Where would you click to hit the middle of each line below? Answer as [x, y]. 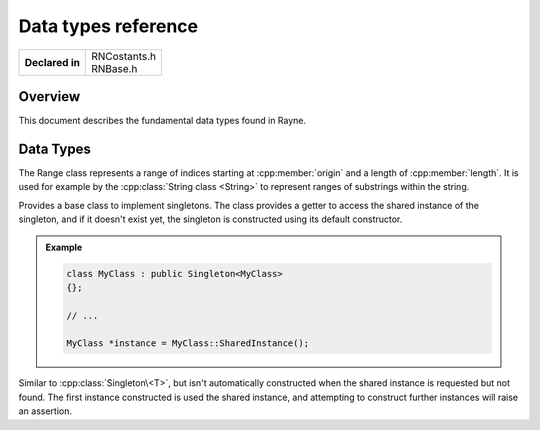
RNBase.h [114, 68]
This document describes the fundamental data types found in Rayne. [162, 121]
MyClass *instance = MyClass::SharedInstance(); [188, 343]
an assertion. [45, 411]
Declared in [52, 62]
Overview [49, 96]
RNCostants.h [124, 56]
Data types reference [108, 26]
